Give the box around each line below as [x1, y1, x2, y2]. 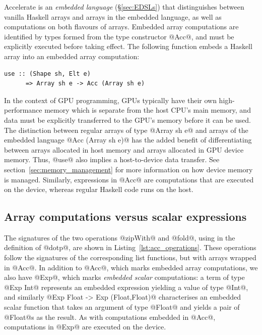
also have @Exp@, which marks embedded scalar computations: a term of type [4, 272, 245, 282]
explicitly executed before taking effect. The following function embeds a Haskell [4, 41, 252, 52]
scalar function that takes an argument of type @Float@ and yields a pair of [4, 302, 240, 312]
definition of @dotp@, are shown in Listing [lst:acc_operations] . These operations [4, 242, 256, 253]
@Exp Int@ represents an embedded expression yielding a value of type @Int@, [4, 281, 248, 292]
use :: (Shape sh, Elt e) [4, 70, 91, 77]
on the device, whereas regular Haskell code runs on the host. [4, 184, 193, 195]
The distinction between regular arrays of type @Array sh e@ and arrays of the [4, 124, 248, 135]
